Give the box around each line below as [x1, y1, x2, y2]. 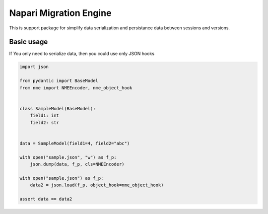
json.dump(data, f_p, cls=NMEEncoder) [30, 161, 125, 167]
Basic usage [9, 38, 48, 46]
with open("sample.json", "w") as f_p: [19, 154, 117, 160]
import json [19, 64, 49, 70]
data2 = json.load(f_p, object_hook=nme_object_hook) [30, 182, 164, 188]
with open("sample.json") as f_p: [19, 175, 104, 181]
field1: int [30, 113, 60, 119]
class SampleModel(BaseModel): [19, 106, 96, 111]
